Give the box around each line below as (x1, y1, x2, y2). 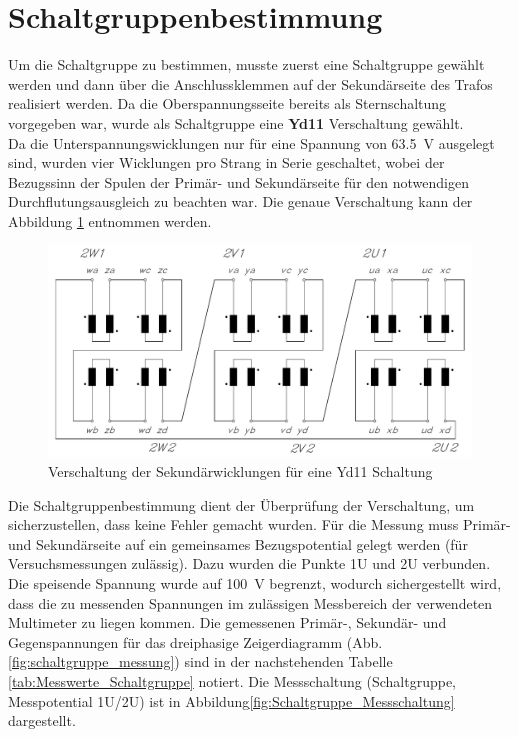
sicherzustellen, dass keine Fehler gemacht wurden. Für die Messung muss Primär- (8, 514, 511, 535)
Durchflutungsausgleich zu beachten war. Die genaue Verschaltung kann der (8, 191, 473, 212)
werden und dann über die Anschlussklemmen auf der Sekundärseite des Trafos (8, 73, 493, 94)
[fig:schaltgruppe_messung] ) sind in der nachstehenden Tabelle (8, 651, 393, 672)
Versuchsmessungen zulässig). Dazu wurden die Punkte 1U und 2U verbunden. (8, 553, 491, 574)
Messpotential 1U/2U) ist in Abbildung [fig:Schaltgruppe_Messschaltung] (8, 690, 455, 711)
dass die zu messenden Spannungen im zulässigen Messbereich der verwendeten (8, 592, 493, 613)
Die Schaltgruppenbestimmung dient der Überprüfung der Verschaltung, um (8, 494, 475, 515)
